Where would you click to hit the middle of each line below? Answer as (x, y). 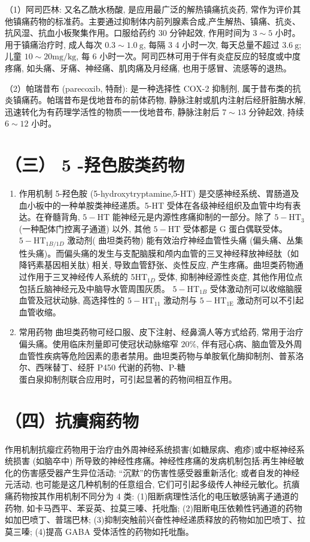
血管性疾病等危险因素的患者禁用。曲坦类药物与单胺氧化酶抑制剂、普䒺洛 (161, 355)
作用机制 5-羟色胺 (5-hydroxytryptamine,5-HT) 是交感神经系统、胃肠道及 (159, 193)
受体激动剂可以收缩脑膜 (256, 288)
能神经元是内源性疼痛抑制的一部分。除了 (192, 217)
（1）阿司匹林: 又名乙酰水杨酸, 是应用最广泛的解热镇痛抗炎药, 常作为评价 (149, 9)
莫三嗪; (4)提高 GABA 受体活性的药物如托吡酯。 (99, 531)
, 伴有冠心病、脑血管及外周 (249, 344)
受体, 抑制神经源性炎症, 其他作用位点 (230, 277)
